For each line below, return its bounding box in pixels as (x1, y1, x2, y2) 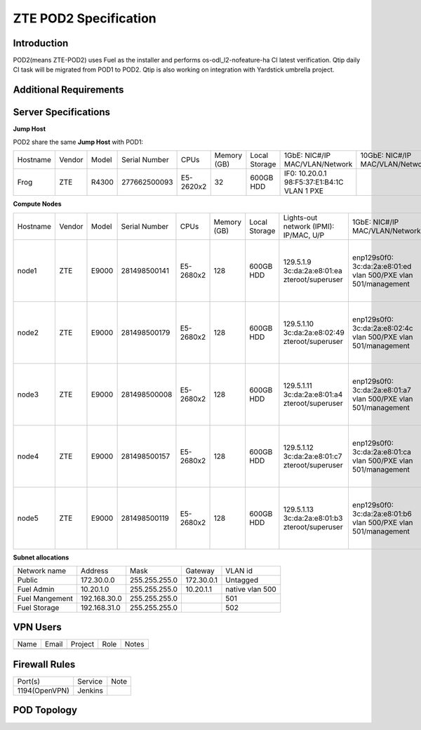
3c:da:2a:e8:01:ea (283, 265, 343, 275)
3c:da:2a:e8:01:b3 (283, 513, 343, 523)
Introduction (13, 37, 69, 49)
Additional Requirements (13, 84, 124, 96)
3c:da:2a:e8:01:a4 (283, 390, 343, 399)
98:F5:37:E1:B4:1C (283, 178, 344, 187)
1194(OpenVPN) (17, 685, 69, 695)
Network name (17, 566, 67, 576)
